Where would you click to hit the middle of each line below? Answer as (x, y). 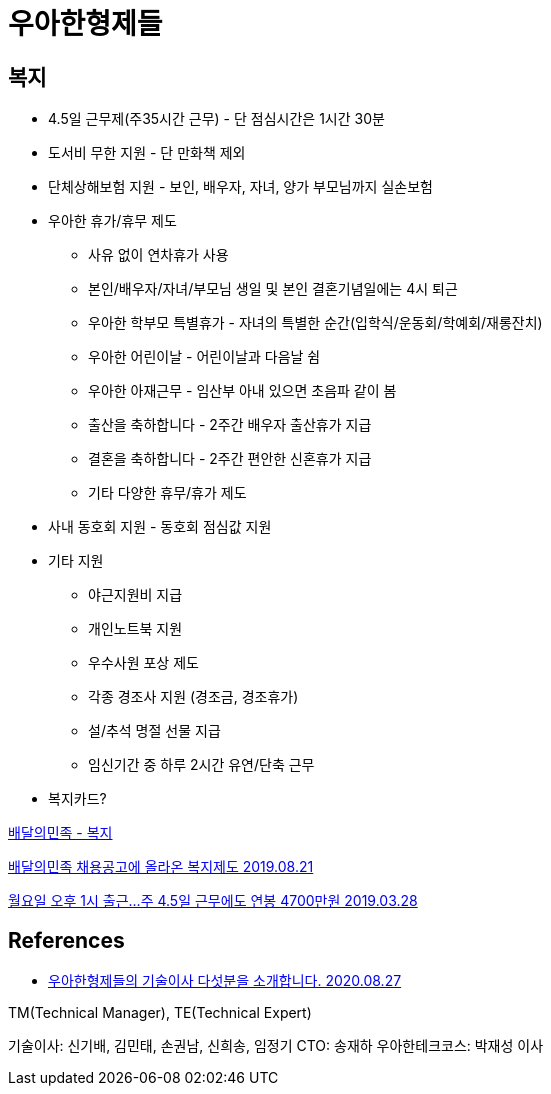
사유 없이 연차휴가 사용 (158, 255)
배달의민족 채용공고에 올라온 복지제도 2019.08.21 (161, 867)
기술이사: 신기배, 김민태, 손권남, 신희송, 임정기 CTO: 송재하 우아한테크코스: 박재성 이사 (276, 1046)
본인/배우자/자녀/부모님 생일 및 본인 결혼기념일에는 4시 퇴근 (273, 289)
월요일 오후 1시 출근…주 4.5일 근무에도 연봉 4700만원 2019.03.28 (213, 901)
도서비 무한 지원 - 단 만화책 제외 (147, 153)
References (66, 940)
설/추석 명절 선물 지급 (154, 731)
